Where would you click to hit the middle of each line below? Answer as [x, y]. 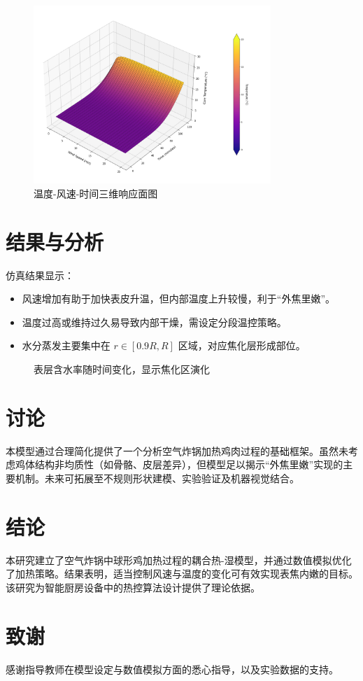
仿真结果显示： [40, 275]
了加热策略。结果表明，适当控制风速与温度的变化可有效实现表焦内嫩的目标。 [182, 574]
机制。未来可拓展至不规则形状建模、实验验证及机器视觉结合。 [157, 478]
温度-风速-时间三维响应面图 [96, 193]
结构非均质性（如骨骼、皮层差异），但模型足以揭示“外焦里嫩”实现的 [189, 464]
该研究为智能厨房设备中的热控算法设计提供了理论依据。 [133, 587]
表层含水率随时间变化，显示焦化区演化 [122, 369]
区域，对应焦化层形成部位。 [242, 345]
